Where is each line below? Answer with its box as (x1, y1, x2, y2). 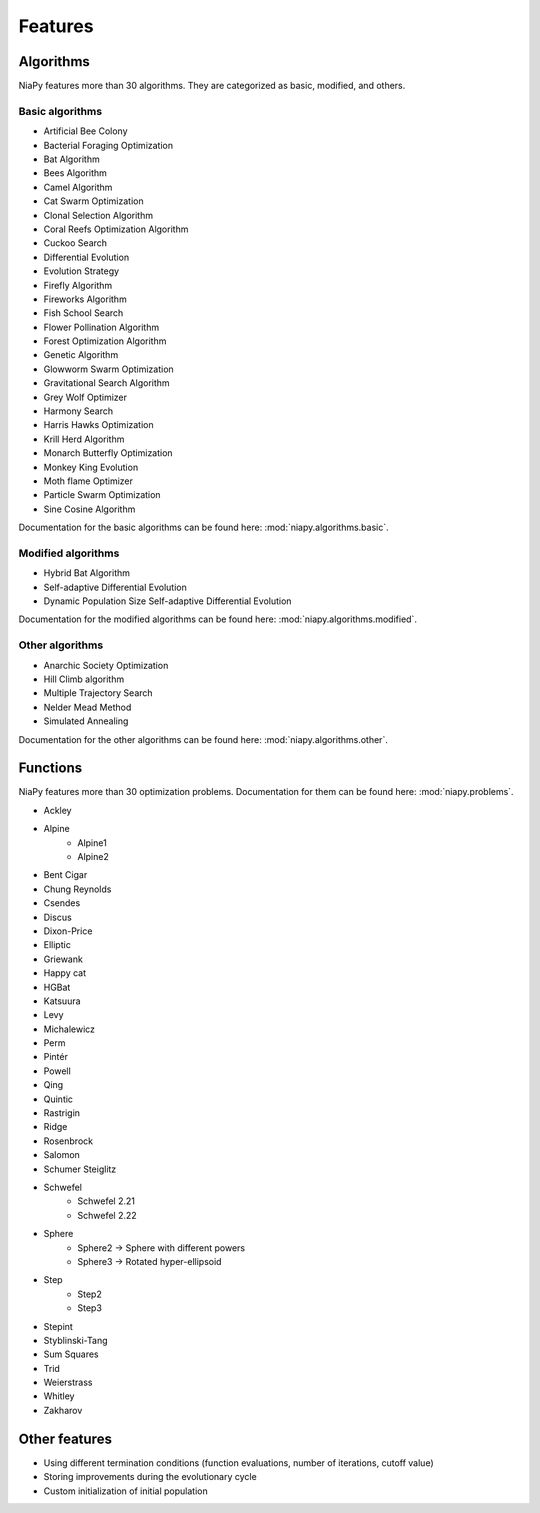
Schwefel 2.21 (77, 1195, 135, 1207)
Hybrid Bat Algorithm (43, 567, 130, 579)
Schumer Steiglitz (43, 1163, 117, 1175)
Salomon (43, 1149, 80, 1161)
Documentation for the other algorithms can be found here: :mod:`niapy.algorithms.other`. (18, 733, 389, 745)
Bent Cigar (43, 869, 88, 881)
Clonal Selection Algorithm (43, 209, 154, 221)
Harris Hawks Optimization (43, 419, 154, 431)
